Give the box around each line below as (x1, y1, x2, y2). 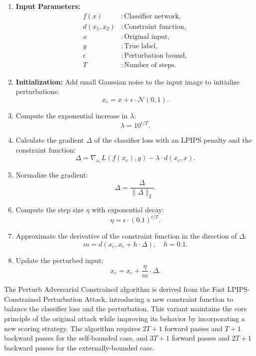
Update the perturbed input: (15, 255, 104, 265)
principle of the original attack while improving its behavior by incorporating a (4, 313, 245, 324)
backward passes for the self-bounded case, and (4, 333, 148, 343)
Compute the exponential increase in (15, 110, 128, 120)
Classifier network (124, 12, 179, 20)
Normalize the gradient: (15, 170, 88, 180)
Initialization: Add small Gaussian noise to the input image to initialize (15, 76, 240, 87)
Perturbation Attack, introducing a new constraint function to (43, 293, 233, 304)
